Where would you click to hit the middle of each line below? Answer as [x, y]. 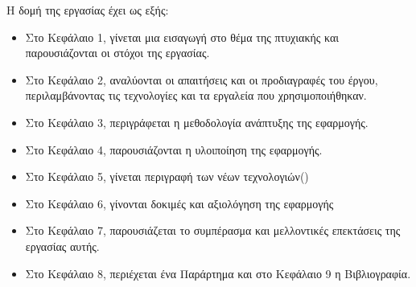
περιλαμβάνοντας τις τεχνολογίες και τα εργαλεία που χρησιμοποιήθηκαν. [196, 95]
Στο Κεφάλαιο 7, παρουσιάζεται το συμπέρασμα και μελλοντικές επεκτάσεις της [213, 230]
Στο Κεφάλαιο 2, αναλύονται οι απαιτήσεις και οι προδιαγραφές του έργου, [202, 79]
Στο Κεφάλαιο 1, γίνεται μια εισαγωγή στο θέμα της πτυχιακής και [182, 37]
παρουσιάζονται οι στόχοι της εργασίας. [117, 53]
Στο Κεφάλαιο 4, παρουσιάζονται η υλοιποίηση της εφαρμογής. [174, 149]
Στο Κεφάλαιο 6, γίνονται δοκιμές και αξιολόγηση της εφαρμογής [179, 203]
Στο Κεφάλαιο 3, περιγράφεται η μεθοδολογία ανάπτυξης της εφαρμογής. [197, 122]
